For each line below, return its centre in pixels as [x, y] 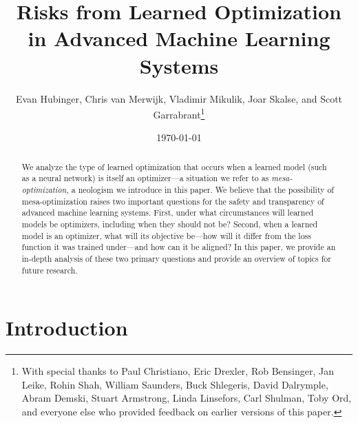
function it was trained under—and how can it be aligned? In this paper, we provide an [179, 247]
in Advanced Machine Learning [179, 38]
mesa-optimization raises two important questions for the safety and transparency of [173, 201]
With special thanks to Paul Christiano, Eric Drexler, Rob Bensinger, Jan [178, 371]
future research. [50, 270]
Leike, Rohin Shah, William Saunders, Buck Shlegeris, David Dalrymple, [175, 384]
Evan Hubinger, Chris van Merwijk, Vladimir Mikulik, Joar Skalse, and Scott [179, 98]
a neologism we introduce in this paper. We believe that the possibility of [203, 190]
